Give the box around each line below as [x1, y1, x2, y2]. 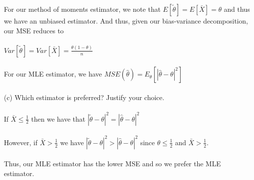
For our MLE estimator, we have [4, 69, 102, 79]
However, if [4, 137, 38, 147]
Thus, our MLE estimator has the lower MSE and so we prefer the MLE [4, 158, 221, 169]
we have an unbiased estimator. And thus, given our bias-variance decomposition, [4, 16, 248, 26]
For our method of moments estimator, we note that [4, 4, 161, 14]
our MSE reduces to [4, 25, 64, 35]
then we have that [31, 113, 86, 124]
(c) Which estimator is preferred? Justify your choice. [4, 92, 164, 102]
